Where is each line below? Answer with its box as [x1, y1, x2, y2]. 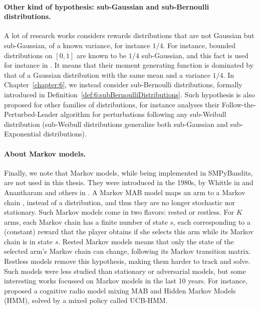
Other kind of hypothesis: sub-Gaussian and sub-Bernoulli [4, 1, 209, 12]
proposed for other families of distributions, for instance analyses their [4, 99, 220, 109]
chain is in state [4, 236, 53, 246]
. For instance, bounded [163, 40, 236, 50]
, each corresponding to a [173, 216, 251, 227]
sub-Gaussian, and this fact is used [141, 50, 248, 60]
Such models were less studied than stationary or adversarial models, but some [4, 265, 246, 276]
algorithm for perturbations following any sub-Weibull [60, 109, 226, 119]
